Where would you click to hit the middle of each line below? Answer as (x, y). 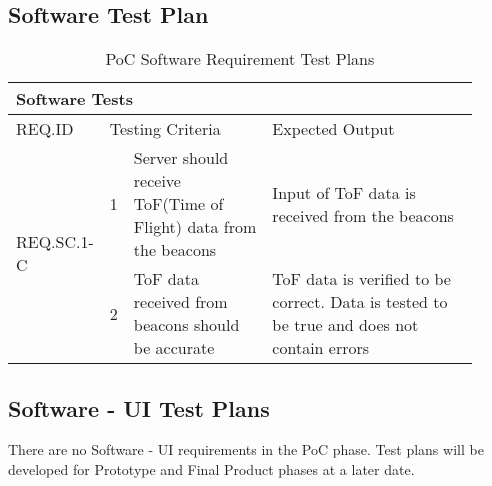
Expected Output (333, 129)
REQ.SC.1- (55, 241)
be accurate (174, 348)
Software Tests (74, 99)
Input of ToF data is (344, 192)
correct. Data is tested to (360, 302)
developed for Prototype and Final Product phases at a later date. (211, 469)
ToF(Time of (178, 204)
